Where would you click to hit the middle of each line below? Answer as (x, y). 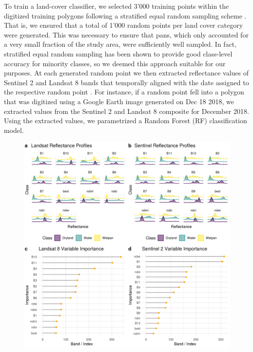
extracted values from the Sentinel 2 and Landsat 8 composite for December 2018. (126, 111)
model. (14, 130)
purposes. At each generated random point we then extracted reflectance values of (126, 73)
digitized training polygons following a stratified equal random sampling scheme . (125, 15)
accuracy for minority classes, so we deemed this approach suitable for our (115, 63)
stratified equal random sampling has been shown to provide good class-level (118, 53)
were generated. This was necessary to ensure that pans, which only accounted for (126, 34)
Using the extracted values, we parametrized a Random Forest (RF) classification (126, 120)
